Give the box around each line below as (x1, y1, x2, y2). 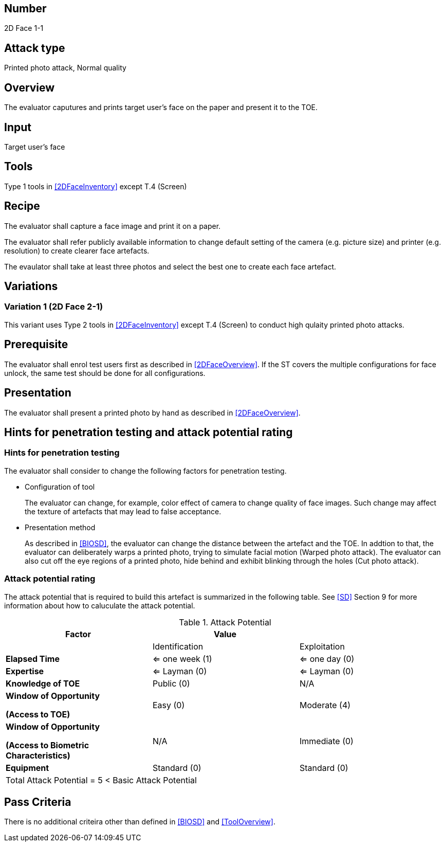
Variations (4, 280, 58, 293)
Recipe (4, 200, 40, 213)
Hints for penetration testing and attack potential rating (4, 425, 293, 439)
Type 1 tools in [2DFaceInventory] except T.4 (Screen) (4, 182, 187, 191)
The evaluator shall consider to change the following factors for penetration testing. (4, 466, 287, 475)
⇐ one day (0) (299, 653, 355, 664)
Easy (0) (152, 699, 185, 710)
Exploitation (299, 641, 345, 652)
